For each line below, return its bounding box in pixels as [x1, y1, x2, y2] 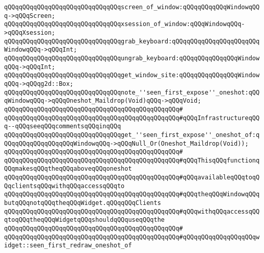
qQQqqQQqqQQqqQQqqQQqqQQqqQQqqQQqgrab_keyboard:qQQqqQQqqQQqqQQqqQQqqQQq [4, 37, 260, 45]
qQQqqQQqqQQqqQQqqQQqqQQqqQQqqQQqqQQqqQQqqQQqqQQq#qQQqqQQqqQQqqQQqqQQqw [4, 233, 260, 241]
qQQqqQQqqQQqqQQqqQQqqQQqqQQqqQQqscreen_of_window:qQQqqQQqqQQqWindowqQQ [4, 4, 260, 11]
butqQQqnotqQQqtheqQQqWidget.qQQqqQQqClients [4, 199, 161, 207]
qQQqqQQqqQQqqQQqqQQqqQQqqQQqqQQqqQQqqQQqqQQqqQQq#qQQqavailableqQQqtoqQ [4, 174, 260, 181]
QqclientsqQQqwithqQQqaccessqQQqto [4, 182, 125, 190]
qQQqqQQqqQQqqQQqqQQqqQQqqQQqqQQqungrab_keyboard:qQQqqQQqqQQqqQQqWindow [4, 54, 260, 62]
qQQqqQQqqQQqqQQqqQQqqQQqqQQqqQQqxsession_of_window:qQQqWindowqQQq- [4, 20, 245, 28]
